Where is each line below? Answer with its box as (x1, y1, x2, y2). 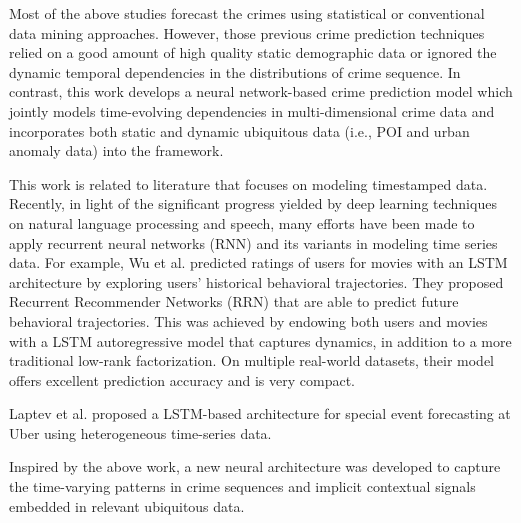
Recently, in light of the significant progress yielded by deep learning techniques (9, 193, 497, 214)
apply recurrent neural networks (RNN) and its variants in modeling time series (9, 232, 498, 253)
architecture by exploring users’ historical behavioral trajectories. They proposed (9, 271, 504, 292)
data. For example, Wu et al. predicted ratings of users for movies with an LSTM (9, 252, 508, 273)
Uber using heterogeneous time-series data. (9, 422, 272, 443)
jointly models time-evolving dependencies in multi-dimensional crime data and (9, 100, 495, 121)
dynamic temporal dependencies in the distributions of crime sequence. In (9, 61, 461, 82)
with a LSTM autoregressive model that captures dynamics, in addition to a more (9, 330, 512, 351)
